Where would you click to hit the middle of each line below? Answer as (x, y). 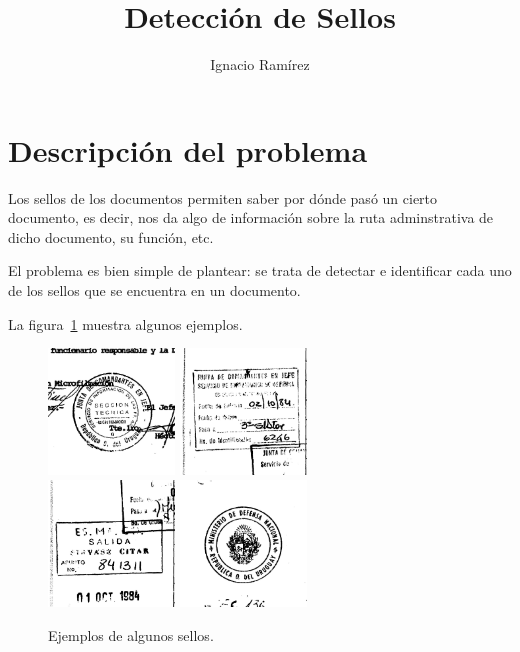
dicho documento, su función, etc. (111, 236)
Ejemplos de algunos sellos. (131, 634)
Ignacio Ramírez (260, 64)
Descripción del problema (188, 149)
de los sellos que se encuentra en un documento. (154, 290)
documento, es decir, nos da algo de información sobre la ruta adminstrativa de (251, 217)
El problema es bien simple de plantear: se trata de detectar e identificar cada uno (260, 270)
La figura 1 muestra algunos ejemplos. (125, 323)
